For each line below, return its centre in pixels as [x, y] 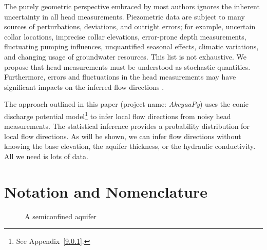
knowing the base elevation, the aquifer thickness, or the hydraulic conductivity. [130, 146]
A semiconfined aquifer [61, 216]
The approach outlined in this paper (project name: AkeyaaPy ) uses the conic [127, 104]
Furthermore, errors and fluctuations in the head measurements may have [120, 77]
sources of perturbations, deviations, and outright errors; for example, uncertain [130, 26]
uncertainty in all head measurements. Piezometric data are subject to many [125, 16]
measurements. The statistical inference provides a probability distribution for [127, 126]
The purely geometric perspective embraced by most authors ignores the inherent [132, 6]
